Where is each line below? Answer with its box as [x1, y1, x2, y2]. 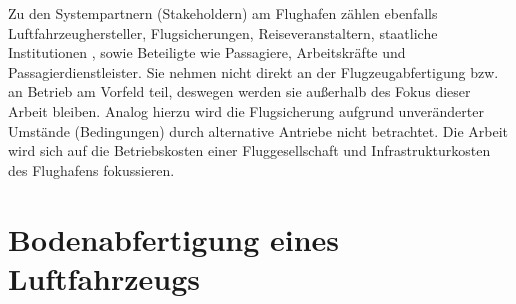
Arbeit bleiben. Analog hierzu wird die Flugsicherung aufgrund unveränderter [8, 100, 484, 121]
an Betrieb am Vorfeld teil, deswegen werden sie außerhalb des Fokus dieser [8, 81, 471, 102]
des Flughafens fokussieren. [8, 159, 175, 180]
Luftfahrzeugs [8, 257, 201, 298]
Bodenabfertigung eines [8, 218, 340, 259]
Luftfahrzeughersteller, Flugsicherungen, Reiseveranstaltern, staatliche [8, 22, 438, 43]
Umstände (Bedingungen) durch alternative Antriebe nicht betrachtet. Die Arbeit [8, 120, 509, 141]
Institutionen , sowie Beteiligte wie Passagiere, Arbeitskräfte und [8, 42, 406, 63]
